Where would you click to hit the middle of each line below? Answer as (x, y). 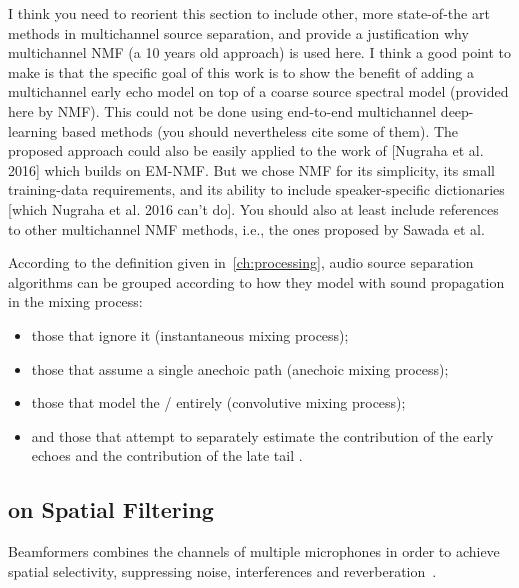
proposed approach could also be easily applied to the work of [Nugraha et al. (246, 150)
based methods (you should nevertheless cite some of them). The (260, 130)
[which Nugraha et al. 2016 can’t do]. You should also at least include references (253, 208)
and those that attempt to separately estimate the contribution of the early (262, 435)
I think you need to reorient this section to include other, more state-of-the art (249, 13)
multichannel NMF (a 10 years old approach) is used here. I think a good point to (260, 52)
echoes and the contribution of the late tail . (167, 455)
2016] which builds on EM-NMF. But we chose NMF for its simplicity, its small (251, 169)
